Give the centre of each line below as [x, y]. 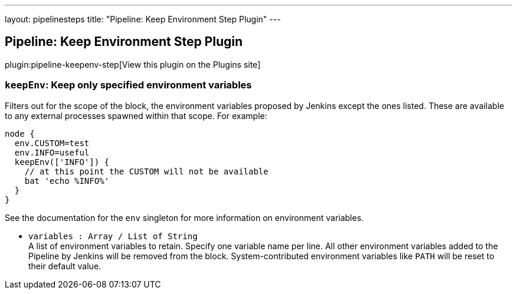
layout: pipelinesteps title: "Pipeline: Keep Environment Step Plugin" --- [143, 19]
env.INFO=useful [52, 152]
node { [20, 133]
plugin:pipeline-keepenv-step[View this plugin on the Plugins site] [133, 64]
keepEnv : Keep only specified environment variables [128, 85]
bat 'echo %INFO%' [67, 181]
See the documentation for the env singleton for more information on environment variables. [184, 217]
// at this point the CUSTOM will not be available [146, 171]
